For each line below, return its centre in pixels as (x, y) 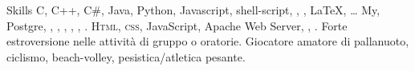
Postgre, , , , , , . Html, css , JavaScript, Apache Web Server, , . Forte (177, 25)
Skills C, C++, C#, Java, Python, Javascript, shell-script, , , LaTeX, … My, (193, 10)
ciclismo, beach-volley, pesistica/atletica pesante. (126, 56)
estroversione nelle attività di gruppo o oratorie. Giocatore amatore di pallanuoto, (208, 41)
